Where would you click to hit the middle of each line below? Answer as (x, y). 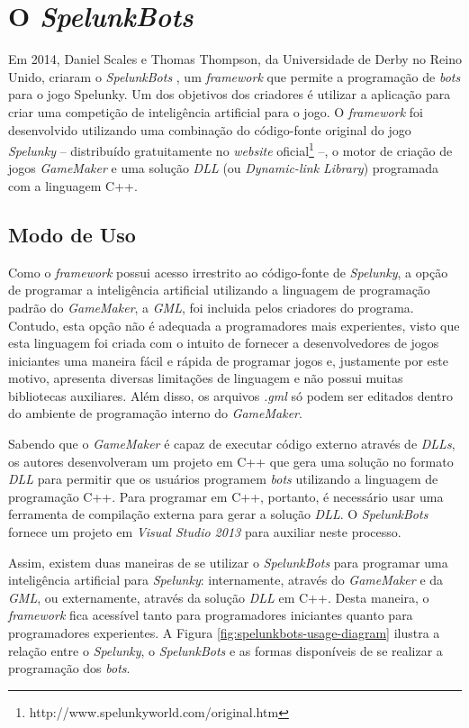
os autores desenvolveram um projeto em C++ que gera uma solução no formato (231, 461)
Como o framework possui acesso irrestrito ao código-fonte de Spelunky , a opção (228, 272)
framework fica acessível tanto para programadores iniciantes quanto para (211, 615)
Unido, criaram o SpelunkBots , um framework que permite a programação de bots (234, 76)
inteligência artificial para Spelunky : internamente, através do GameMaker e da (226, 580)
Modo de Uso (72, 234)
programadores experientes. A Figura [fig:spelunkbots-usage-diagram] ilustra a (224, 633)
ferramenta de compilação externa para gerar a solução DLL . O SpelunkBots (218, 514)
